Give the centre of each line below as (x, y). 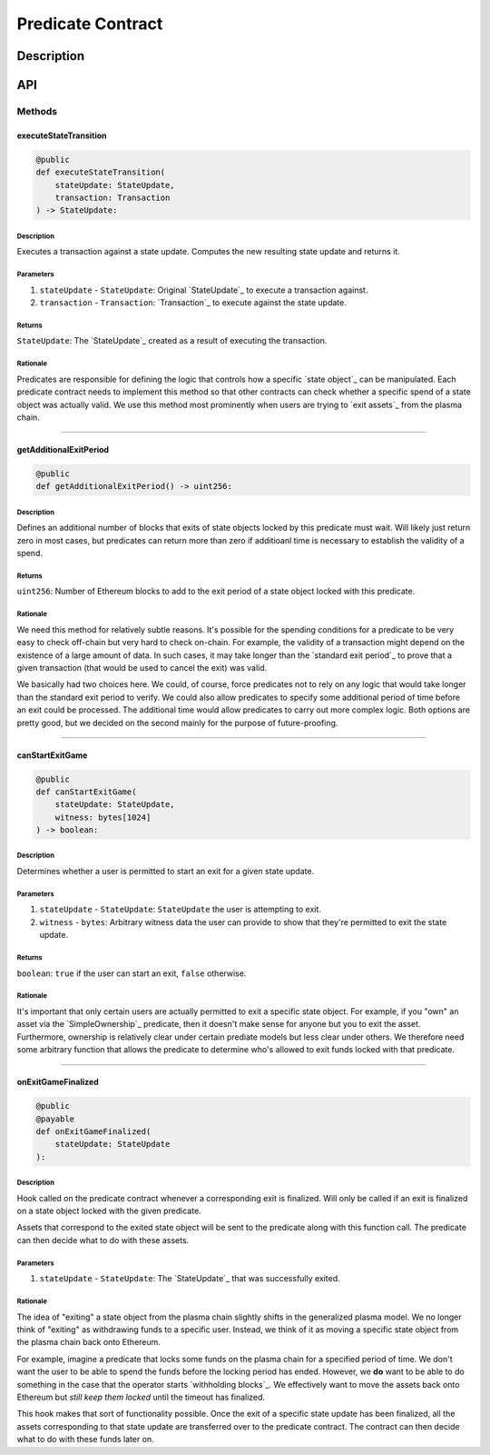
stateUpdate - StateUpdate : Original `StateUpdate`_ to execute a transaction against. (204, 290)
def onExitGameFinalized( (93, 1131)
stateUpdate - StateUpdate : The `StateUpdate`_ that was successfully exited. (190, 1279)
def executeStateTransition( (101, 172)
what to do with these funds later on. (85, 1440)
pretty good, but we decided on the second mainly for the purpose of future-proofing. (177, 723)
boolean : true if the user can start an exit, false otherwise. (132, 973)
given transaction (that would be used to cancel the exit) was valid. (142, 668)
